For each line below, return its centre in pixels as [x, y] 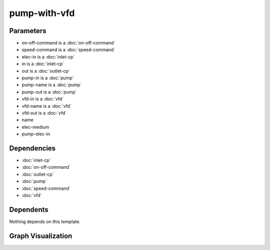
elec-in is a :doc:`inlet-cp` [48, 57]
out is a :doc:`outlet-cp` [46, 71]
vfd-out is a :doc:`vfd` [44, 113]
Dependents [29, 210]
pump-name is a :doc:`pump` [52, 85]
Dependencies [32, 148]
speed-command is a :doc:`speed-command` [68, 50]
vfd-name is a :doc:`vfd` [47, 106]
